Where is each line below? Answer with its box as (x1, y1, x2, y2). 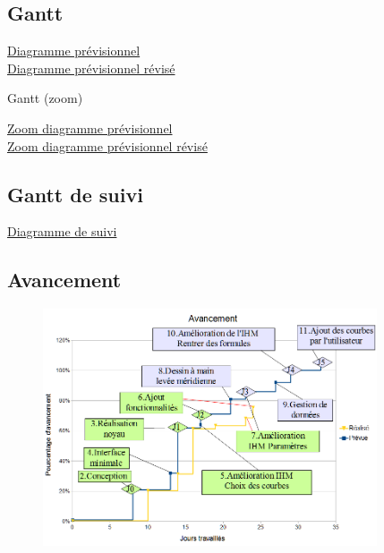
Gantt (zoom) (7, 89, 83, 107)
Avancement (7, 266, 122, 294)
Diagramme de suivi (7, 222, 117, 241)
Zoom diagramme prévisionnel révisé (7, 136, 208, 155)
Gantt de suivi (7, 180, 143, 208)
